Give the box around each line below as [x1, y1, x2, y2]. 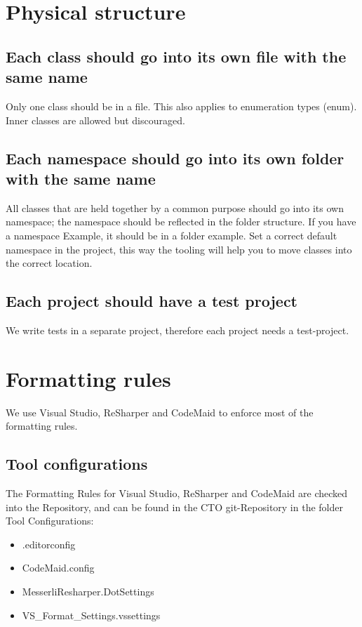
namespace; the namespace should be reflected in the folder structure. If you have [6, 214, 356, 229]
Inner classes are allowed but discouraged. [6, 112, 185, 127]
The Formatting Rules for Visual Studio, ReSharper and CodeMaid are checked [6, 486, 348, 501]
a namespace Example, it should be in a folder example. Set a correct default [6, 227, 337, 242]
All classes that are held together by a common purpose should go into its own [6, 200, 344, 215]
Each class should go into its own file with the [6, 45, 347, 67]
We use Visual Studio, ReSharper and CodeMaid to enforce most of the [6, 404, 314, 419]
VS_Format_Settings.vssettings [22, 607, 161, 622]
